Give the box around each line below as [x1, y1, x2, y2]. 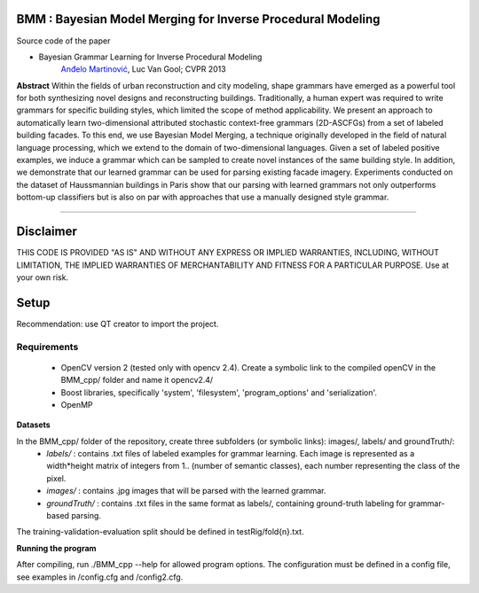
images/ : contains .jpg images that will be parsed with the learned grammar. [46, 486, 327, 496]
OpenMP [60, 399, 93, 410]
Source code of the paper [16, 35, 111, 46]
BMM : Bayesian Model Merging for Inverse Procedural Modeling [16, 12, 381, 27]
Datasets [16, 419, 51, 430]
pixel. [46, 472, 67, 483]
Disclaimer [16, 224, 77, 239]
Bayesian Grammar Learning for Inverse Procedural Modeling [38, 51, 263, 62]
